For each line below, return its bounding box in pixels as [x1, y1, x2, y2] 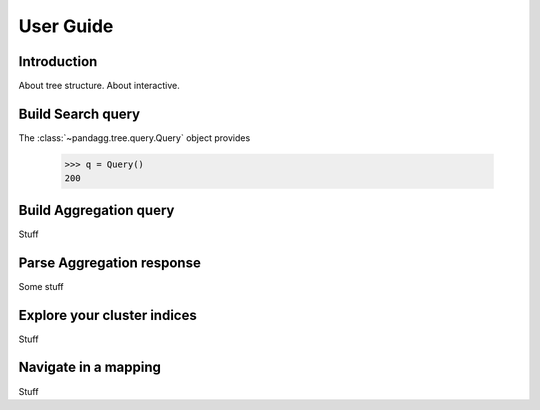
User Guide [18, 15, 114, 37]
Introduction [18, 53, 98, 70]
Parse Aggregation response [18, 254, 202, 271]
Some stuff [18, 280, 64, 292]
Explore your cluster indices [18, 306, 197, 324]
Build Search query [18, 105, 141, 122]
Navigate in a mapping [18, 359, 162, 376]
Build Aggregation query [18, 201, 175, 219]
